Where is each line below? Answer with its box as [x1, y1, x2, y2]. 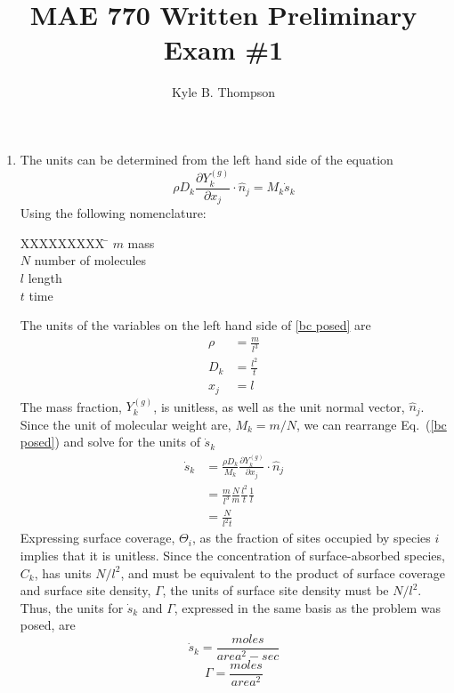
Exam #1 [163, 31, 284, 68]
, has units [34, 563, 92, 582]
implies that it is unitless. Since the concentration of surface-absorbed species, [20, 545, 445, 564]
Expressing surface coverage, [20, 528, 175, 547]
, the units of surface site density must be [162, 581, 389, 600]
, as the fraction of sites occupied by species [191, 528, 431, 547]
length [28, 269, 62, 286]
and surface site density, [20, 581, 151, 600]
